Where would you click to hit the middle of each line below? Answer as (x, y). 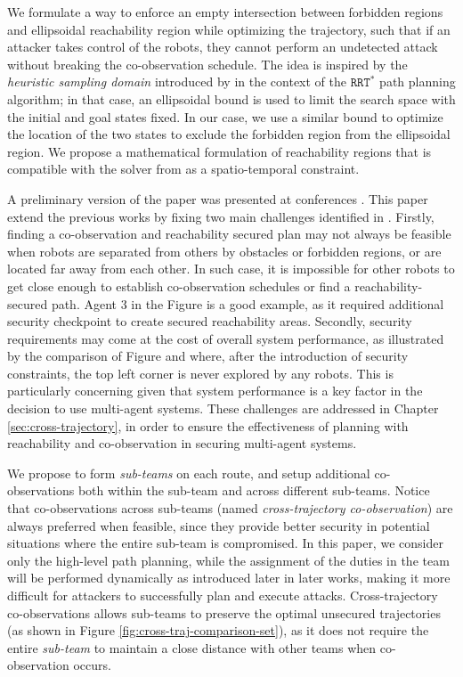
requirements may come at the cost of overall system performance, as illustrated (226, 338)
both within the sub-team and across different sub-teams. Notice (254, 490)
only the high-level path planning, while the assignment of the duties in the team (228, 560)
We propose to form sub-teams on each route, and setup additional (189, 473)
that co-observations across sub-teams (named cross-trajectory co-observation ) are (230, 508)
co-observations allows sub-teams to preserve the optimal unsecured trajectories (224, 612)
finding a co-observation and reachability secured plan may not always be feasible (229, 234)
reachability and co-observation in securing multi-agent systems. (182, 443)
